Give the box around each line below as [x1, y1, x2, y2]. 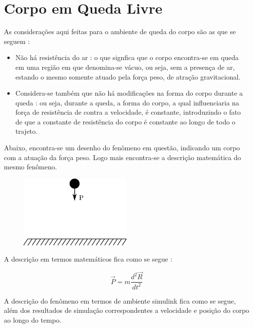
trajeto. [15, 126, 38, 136]
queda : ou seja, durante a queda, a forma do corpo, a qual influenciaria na [15, 97, 239, 107]
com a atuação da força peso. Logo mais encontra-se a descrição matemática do [4, 152, 241, 162]
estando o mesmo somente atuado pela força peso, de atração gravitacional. [15, 71, 241, 82]
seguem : [4, 36, 30, 46]
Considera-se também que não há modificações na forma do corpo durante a [15, 88, 243, 98]
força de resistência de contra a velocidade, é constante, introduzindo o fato [15, 107, 241, 117]
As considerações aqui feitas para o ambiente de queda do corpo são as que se [4, 26, 236, 37]
